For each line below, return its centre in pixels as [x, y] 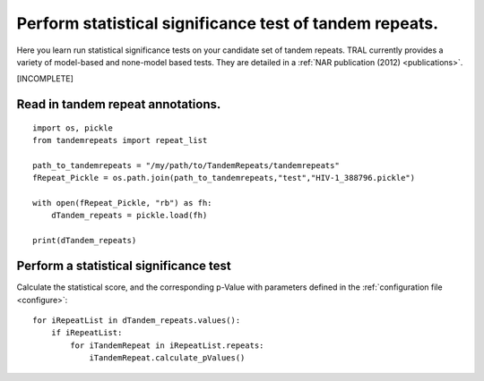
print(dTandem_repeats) [85, 241]
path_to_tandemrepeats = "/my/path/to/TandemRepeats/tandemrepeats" [186, 165]
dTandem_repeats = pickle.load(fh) [129, 216]
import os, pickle [73, 128]
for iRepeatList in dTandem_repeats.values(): [137, 320]
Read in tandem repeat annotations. [119, 104]
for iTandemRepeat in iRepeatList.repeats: [167, 345]
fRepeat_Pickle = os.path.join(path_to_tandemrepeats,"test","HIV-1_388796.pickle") [224, 178]
